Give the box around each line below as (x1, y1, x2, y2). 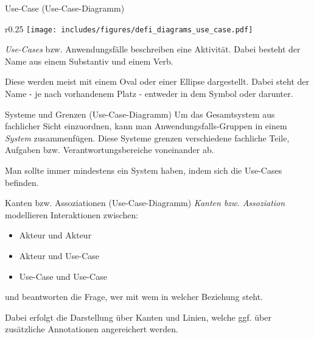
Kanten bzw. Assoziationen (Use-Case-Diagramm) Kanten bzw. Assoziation (5, 196, 285, 209)
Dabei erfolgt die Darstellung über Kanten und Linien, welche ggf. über (5, 310, 271, 323)
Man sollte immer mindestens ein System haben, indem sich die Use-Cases (5, 164, 282, 176)
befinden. (5, 176, 39, 188)
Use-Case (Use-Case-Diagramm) (5, 2, 125, 14)
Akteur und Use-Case (19, 249, 100, 262)
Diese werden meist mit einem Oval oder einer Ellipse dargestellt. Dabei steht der (5, 75, 310, 88)
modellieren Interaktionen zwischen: (5, 208, 139, 221)
